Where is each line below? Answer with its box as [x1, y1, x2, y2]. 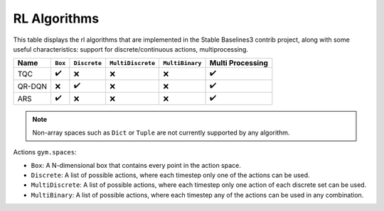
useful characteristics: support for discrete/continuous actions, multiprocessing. [13, 45, 249, 53]
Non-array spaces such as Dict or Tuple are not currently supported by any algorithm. [32, 128, 290, 137]
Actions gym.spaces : [13, 148, 77, 156]
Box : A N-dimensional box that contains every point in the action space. [31, 161, 242, 169]
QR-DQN [17, 81, 48, 91]
